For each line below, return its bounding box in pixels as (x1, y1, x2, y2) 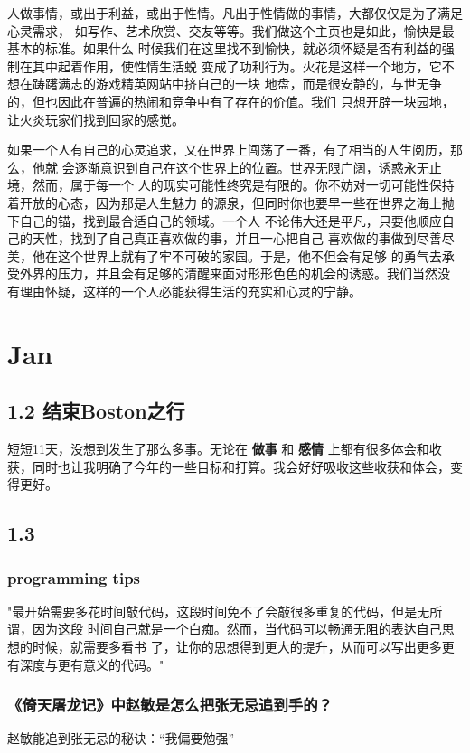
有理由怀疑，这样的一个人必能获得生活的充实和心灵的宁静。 (7, 281, 362, 300)
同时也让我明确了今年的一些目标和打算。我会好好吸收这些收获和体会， (32, 457, 450, 475)
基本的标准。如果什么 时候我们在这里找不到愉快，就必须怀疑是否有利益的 (7, 39, 442, 58)
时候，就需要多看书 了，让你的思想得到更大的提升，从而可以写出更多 (32, 637, 442, 656)
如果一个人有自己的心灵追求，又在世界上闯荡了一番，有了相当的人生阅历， (7, 140, 450, 159)
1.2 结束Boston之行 (7, 397, 185, 425)
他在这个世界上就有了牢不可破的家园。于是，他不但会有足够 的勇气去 (32, 246, 442, 265)
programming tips (7, 566, 141, 588)
